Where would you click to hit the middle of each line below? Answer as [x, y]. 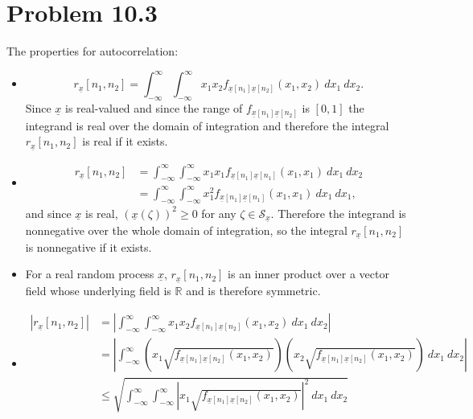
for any [219, 213]
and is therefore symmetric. [253, 291]
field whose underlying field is [98, 291]
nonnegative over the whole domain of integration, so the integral [186, 230]
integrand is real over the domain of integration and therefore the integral [207, 125]
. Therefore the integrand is [338, 213]
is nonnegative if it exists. [88, 246]
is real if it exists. [125, 141]
